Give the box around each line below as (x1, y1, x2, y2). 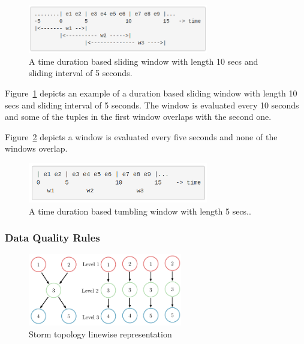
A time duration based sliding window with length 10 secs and (29, 55, 258, 67)
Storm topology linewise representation (29, 328, 172, 340)
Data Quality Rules (5, 230, 100, 245)
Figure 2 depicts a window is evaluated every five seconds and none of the (5, 130, 278, 143)
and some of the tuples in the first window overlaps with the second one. (5, 110, 272, 123)
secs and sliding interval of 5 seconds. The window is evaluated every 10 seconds (5, 98, 299, 111)
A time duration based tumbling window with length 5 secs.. (29, 204, 251, 217)
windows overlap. (5, 142, 68, 155)
